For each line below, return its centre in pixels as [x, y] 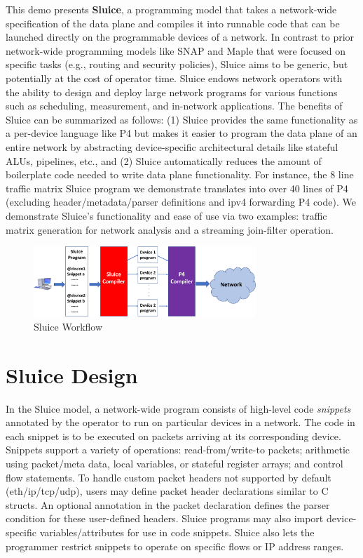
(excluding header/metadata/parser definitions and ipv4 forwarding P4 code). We [181, 202]
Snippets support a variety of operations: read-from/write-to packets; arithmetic [178, 450]
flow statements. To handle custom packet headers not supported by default [169, 477]
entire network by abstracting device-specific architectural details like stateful [172, 146]
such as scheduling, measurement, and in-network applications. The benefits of [174, 106]
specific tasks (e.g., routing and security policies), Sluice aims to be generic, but [177, 64]
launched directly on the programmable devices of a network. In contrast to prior [180, 37]
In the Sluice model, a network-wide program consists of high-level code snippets [178, 408]
